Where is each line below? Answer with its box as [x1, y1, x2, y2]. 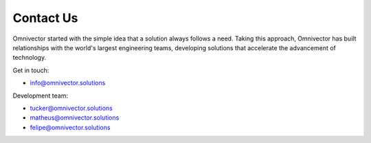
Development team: [12, 91, 69, 100]
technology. [12, 54, 47, 62]
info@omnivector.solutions [30, 79, 106, 87]
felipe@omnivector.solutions [30, 123, 111, 131]
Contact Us [12, 10, 78, 25]
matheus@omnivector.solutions [30, 113, 120, 122]
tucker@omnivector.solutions [30, 104, 113, 112]
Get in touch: [12, 66, 49, 74]
